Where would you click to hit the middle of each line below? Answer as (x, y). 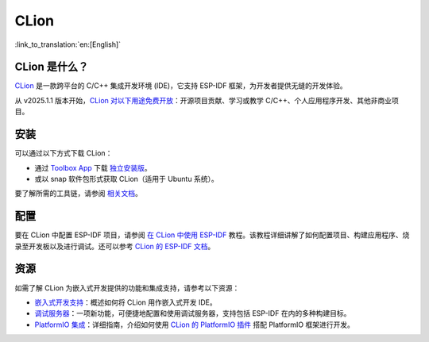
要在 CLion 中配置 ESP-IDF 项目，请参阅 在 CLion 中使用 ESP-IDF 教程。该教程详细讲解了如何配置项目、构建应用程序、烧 (212, 235)
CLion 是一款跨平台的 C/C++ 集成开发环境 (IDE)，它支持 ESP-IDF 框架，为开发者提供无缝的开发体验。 (181, 86)
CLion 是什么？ (52, 67)
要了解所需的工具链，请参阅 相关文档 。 (78, 194)
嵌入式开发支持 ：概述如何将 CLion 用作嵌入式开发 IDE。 (126, 302)
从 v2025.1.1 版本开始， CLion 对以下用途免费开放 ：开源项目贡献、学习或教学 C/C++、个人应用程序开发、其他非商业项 (207, 100)
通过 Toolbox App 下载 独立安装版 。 (93, 167)
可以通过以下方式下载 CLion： (64, 153)
